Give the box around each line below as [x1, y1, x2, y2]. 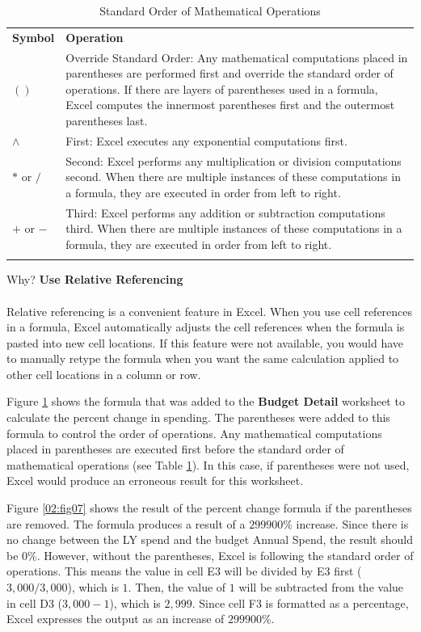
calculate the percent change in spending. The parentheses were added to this [6, 409, 390, 426]
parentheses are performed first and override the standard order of [65, 65, 394, 82]
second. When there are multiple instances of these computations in [65, 168, 401, 185]
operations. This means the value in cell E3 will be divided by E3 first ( [6, 562, 362, 579]
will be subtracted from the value [238, 579, 404, 595]
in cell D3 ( [6, 594, 63, 611]
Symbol [12, 28, 55, 45]
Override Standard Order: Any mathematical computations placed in [65, 48, 408, 65]
